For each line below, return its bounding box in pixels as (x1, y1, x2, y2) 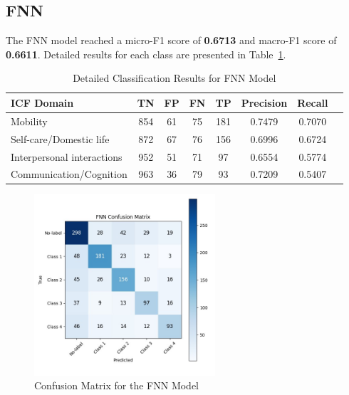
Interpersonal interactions (11, 149, 123, 164)
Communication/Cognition (11, 167, 127, 181)
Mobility (11, 113, 48, 128)
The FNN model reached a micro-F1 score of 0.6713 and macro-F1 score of (6, 33, 337, 48)
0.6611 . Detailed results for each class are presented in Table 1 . (6, 46, 286, 61)
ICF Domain (11, 95, 74, 110)
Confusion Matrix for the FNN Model (34, 378, 199, 393)
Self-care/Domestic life (11, 131, 110, 146)
